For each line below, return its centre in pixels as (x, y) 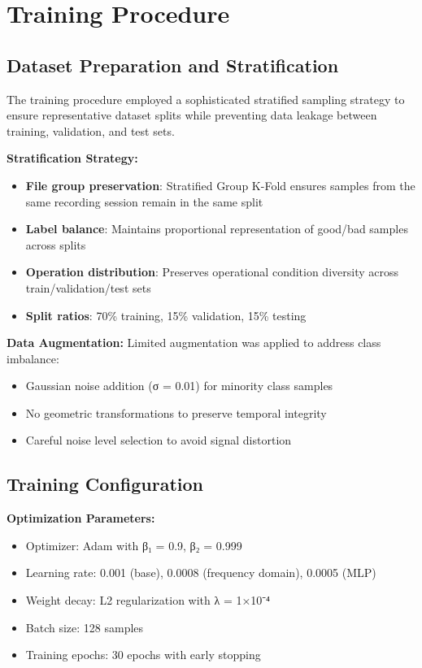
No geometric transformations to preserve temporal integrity (176, 412)
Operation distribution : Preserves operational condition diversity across (212, 272)
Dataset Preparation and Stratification (173, 65)
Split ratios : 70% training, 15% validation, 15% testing (166, 315)
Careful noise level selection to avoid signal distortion (159, 440)
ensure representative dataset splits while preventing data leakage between (192, 115)
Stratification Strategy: (72, 158)
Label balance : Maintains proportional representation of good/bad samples (217, 229)
